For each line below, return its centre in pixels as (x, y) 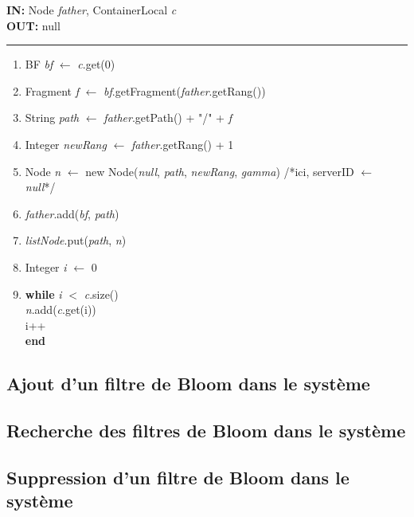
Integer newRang (66, 144)
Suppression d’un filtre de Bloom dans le (178, 477)
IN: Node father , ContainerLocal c (92, 10)
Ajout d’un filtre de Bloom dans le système (188, 384)
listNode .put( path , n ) (76, 240)
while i (43, 294)
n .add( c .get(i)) (61, 309)
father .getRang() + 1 (182, 144)
